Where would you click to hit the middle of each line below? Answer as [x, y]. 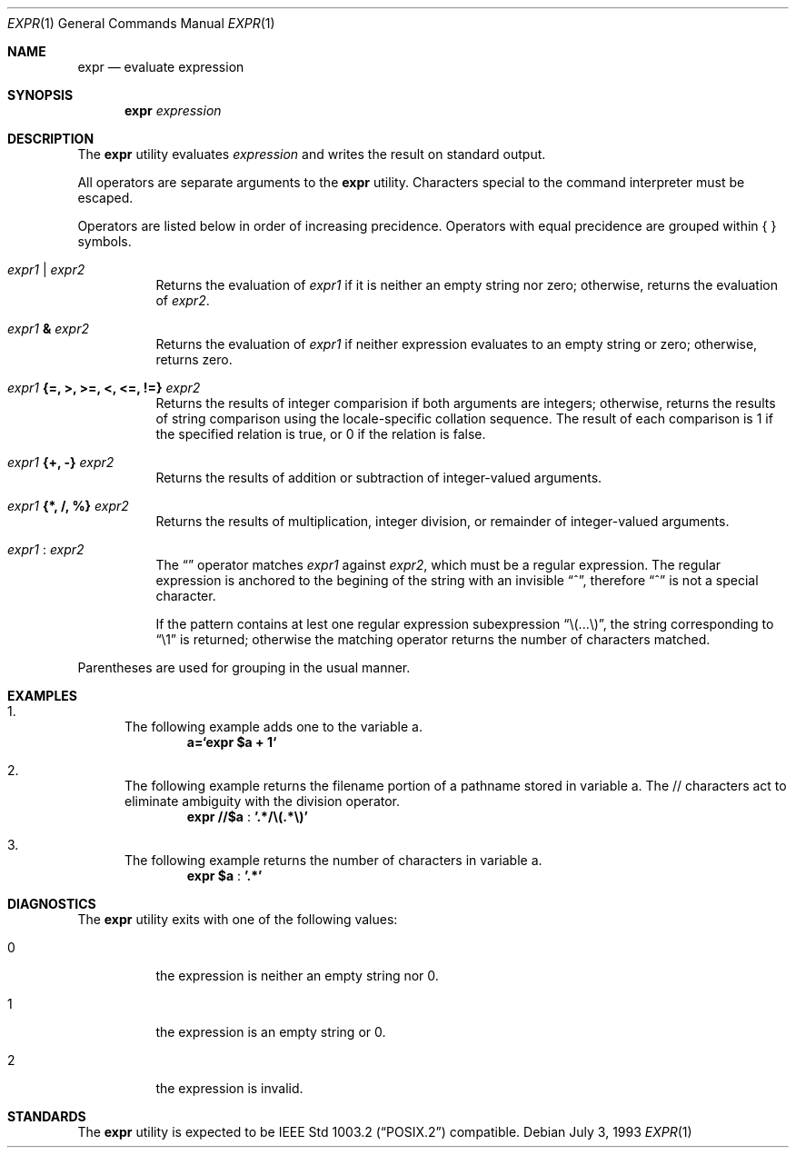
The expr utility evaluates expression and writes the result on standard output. [312, 154]
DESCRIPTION [51, 139]
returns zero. [194, 359]
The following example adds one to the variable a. [274, 727]
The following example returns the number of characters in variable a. [333, 860]
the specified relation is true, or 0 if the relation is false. [321, 434]
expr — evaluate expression [161, 67]
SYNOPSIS [40, 95]
